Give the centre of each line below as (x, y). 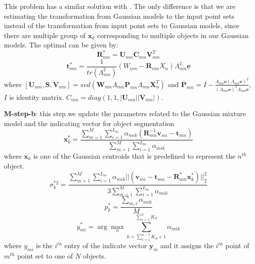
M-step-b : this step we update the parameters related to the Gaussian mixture (125, 113)
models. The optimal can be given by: (61, 45)
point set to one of (45, 256)
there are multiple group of (45, 35)
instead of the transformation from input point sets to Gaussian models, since (122, 25)
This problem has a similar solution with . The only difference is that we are (120, 6)
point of (237, 245)
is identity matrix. (37, 97)
